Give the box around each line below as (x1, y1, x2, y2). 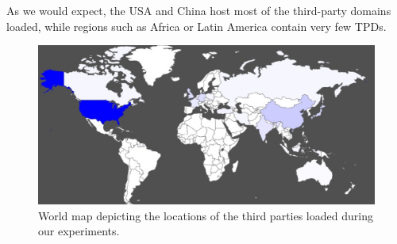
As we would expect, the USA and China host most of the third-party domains (6, 2, 391, 18)
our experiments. (38, 223, 120, 239)
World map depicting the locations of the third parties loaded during (38, 207, 373, 223)
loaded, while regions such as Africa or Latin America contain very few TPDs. (6, 17, 387, 34)
